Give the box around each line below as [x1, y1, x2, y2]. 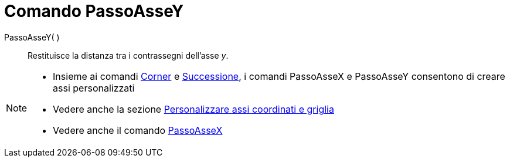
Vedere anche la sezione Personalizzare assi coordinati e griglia [53, 103, 334, 115]
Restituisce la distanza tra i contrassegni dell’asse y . [28, 50, 229, 60]
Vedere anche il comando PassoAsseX [53, 124, 223, 136]
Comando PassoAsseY [4, 1, 184, 21]
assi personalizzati [53, 82, 135, 94]
